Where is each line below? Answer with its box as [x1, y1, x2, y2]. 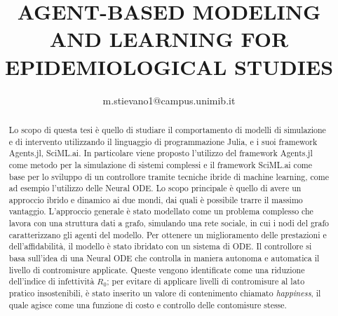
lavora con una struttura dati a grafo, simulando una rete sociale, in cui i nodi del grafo [8, 217, 330, 229]
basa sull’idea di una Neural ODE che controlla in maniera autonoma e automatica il [8, 252, 320, 264]
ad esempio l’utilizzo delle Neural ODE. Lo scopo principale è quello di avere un [8, 182, 302, 194]
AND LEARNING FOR [49, 25, 289, 53]
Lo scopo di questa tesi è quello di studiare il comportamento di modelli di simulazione [8, 123, 326, 135]
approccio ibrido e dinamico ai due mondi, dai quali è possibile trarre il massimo [8, 193, 303, 205]
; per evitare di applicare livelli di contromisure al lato [107, 275, 305, 287]
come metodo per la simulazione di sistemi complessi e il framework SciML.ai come [8, 158, 313, 170]
